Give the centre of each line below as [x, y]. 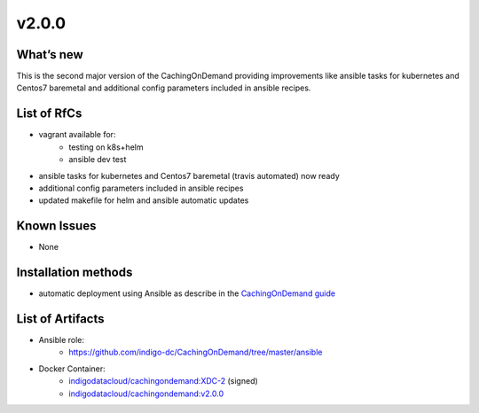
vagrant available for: [77, 135]
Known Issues [56, 226]
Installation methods [75, 273]
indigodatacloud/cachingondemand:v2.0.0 [146, 394]
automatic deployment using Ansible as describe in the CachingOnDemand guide [187, 293]
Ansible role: [61, 340]
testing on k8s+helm [106, 147]
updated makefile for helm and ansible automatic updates [144, 200]
